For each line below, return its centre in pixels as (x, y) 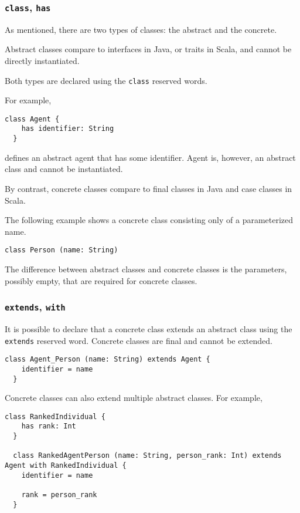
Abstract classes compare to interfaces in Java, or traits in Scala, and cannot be (148, 49)
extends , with (35, 307)
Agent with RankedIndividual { (66, 466)
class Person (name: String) (62, 250)
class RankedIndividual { (55, 416)
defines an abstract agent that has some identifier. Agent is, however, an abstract (150, 157)
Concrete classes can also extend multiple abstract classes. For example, (134, 398)
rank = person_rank (59, 495)
